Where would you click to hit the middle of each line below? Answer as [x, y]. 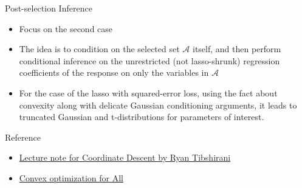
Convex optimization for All [71, 177]
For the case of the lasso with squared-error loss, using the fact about [148, 92]
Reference [23, 137]
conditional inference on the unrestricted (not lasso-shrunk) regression [149, 60]
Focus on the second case [66, 28]
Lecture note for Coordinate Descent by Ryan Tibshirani [125, 157]
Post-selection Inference [49, 8]
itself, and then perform [237, 49]
